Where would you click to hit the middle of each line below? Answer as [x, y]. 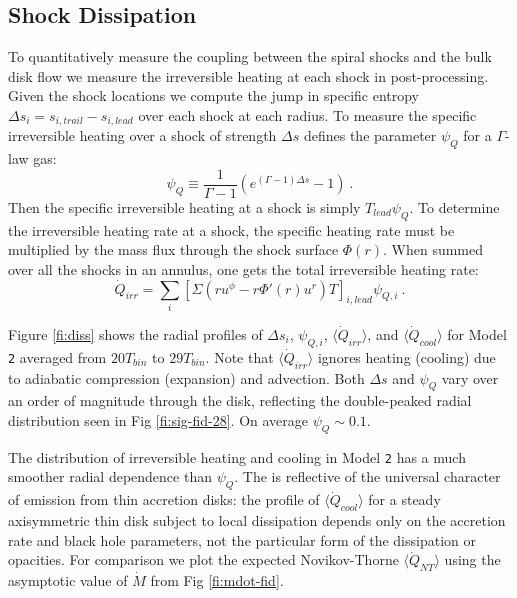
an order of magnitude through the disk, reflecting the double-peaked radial [240, 400]
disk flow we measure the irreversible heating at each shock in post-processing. [248, 75]
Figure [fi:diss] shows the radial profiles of [135, 334]
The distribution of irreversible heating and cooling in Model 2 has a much [237, 456]
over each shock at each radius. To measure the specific [307, 114]
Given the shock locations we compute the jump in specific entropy [214, 95]
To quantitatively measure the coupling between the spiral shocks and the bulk [250, 56]
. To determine [454, 206]
